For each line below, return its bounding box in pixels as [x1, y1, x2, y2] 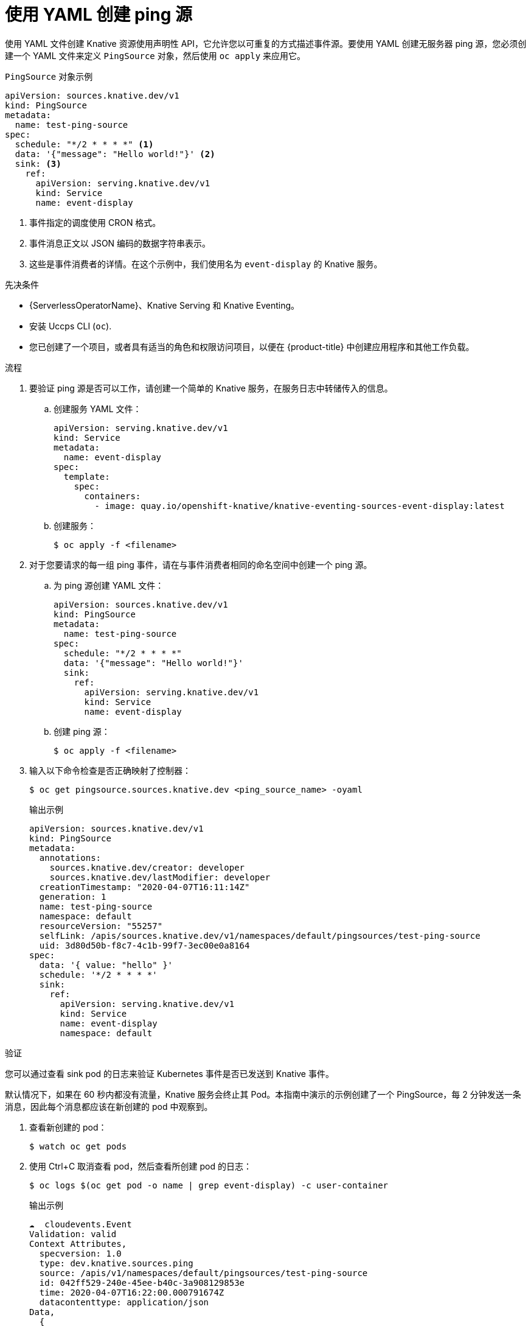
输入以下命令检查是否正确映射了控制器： [29, 765, 191, 776]
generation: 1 [39, 891, 106, 902]
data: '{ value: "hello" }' [39, 959, 173, 970]
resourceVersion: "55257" [39, 921, 163, 931]
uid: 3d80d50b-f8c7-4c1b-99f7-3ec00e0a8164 [39, 940, 250, 950]
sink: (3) [15, 158, 61, 169]
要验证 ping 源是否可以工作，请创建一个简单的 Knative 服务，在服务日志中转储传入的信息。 [29, 382, 393, 393]
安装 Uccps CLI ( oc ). [29, 320, 112, 331]
